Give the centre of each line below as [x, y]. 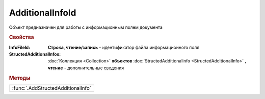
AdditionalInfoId [42, 13]
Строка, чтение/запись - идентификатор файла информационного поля [124, 47]
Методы [20, 78]
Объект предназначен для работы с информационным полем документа [86, 27]
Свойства [22, 38]
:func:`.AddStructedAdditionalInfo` [52, 88]
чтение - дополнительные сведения [86, 68]
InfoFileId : [20, 47]
